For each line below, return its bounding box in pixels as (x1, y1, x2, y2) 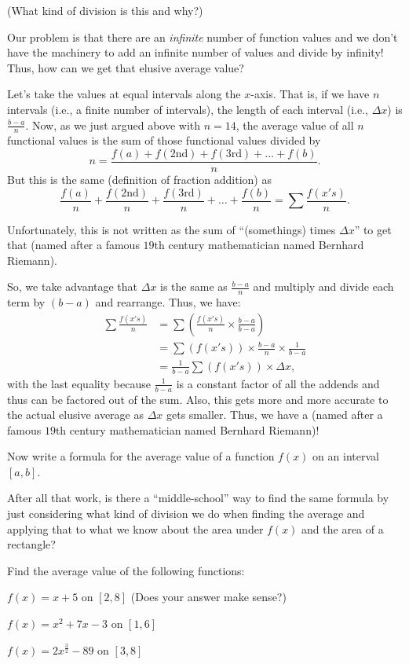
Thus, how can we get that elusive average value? (7, 59, 244, 75)
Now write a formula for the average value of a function (7, 448, 275, 464)
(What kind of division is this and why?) (7, 2, 203, 18)
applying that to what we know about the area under (7, 520, 264, 537)
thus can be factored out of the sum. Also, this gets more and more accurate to (7, 391, 389, 407)
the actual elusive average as (7, 406, 144, 423)
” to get (354, 221, 392, 237)
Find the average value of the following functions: (7, 562, 245, 578)
